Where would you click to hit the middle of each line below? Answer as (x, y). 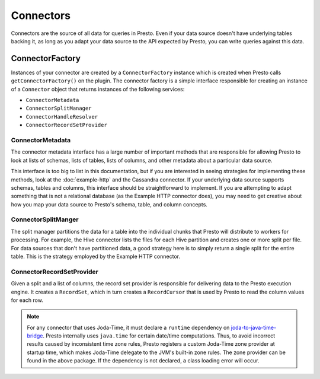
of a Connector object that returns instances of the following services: (98, 89)
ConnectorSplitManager (59, 109)
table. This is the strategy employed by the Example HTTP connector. (96, 256)
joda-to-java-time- (254, 327)
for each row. (27, 300)
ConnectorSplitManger (45, 219)
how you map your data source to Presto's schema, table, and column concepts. (109, 204)
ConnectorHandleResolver (62, 117)
